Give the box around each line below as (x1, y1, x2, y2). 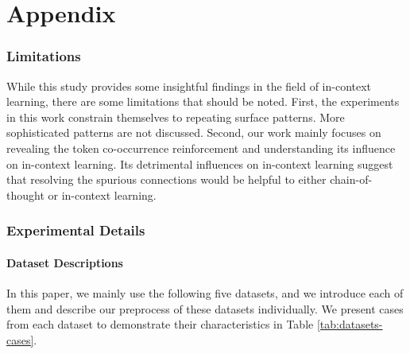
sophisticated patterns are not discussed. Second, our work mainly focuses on (6, 124, 381, 141)
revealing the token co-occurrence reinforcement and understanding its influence (6, 139, 396, 156)
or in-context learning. (48, 186, 157, 203)
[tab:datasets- (316, 316, 383, 333)
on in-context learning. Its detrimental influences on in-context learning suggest (6, 155, 393, 172)
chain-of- (330, 171, 373, 188)
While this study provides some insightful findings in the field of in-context (6, 77, 372, 94)
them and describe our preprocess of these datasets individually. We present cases (6, 300, 404, 317)
